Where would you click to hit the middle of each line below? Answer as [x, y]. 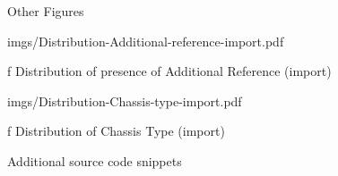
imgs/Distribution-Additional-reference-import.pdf [146, 41]
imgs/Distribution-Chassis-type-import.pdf [125, 101]
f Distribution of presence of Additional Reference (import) [169, 71]
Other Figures [46, 11]
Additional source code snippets [95, 160]
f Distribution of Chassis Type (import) [116, 131]
